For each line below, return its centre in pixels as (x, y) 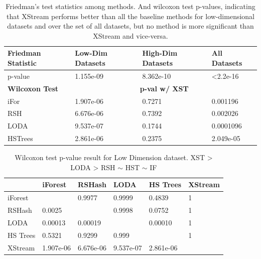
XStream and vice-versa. (130, 35)
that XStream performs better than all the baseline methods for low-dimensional (130, 16)
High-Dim (160, 53)
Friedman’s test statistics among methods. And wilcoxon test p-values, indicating (130, 6)
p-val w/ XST (164, 88)
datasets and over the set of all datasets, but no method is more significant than (130, 26)
